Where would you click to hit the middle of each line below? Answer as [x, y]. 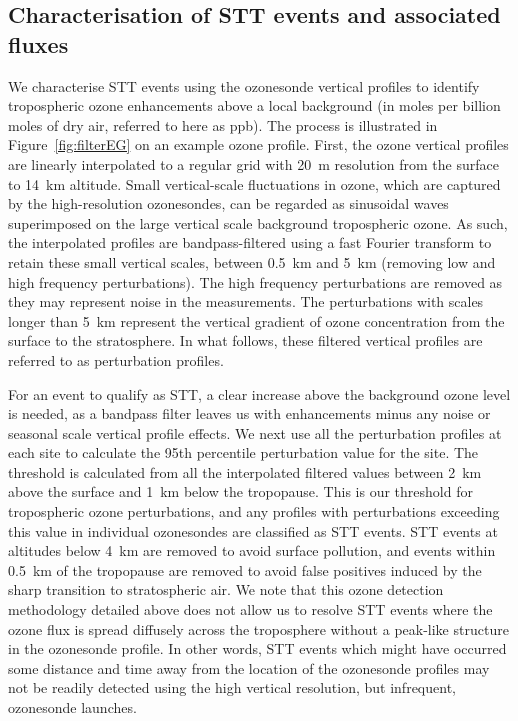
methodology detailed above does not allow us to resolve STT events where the [250, 609]
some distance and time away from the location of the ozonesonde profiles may [249, 667]
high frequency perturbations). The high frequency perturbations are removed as [255, 281]
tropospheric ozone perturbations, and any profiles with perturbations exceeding [254, 511]
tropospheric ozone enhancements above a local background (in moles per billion [254, 105]
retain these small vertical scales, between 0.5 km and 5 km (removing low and [252, 261]
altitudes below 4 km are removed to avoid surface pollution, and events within [252, 550]
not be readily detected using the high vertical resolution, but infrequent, [232, 687]
